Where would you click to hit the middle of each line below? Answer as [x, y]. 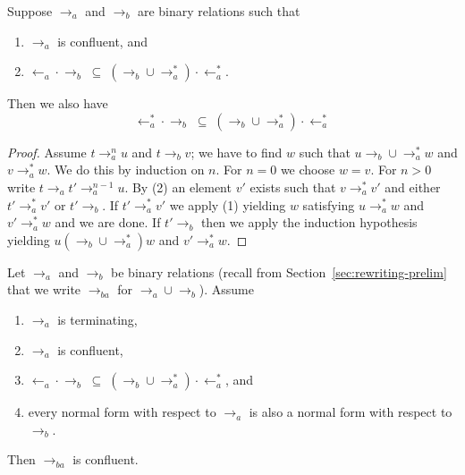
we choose [308, 170]
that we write [44, 289]
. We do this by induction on [126, 170]
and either [413, 187]
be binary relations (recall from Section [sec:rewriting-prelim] [279, 271]
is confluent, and [102, 41]
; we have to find [237, 152]
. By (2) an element [178, 187]
